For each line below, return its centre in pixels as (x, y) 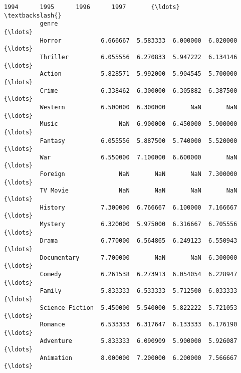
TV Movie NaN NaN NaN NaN (139, 191)
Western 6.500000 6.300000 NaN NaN (139, 107)
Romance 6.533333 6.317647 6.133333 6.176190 (139, 324)
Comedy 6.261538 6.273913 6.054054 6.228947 (139, 274)
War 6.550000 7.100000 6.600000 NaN (139, 157)
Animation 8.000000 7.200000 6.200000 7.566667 (139, 358)
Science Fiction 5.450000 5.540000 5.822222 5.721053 (139, 308)
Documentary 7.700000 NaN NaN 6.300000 (139, 257)
